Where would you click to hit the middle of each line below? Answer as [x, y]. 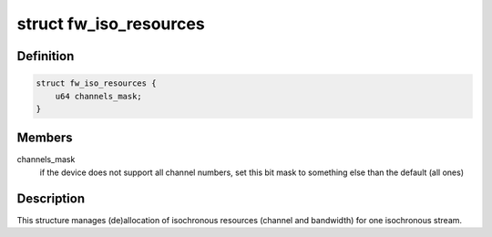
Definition [46, 56]
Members [45, 138]
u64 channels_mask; [99, 96]
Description [51, 198]
